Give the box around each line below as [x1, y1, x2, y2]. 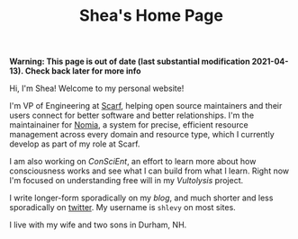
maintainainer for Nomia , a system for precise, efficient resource [9, 119, 249, 130]
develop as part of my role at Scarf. [9, 138, 140, 149]
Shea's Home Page [79, 5, 223, 26]
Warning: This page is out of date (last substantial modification [9, 56, 250, 67]
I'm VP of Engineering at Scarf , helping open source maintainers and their [9, 101, 283, 111]
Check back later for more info [24, 66, 141, 76]
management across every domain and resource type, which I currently [9, 129, 275, 140]
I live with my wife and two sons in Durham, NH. [9, 219, 187, 230]
